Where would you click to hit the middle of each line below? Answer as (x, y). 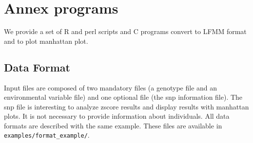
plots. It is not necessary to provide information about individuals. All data (117, 116)
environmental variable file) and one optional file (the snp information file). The (123, 97)
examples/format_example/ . (47, 135)
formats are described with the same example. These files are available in (113, 125)
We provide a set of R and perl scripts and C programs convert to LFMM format (125, 31)
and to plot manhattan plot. (46, 41)
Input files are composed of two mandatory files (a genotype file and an (111, 87)
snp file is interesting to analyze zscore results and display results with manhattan (126, 106)
